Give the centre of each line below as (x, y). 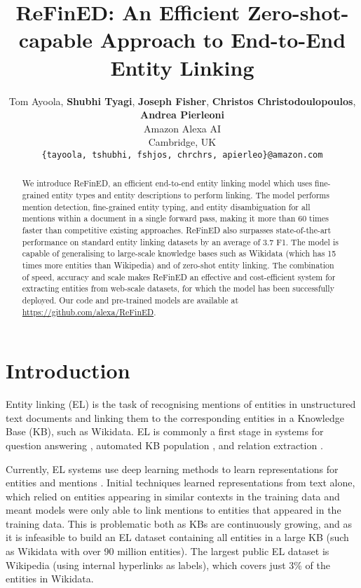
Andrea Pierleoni (182, 115)
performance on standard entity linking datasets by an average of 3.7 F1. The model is (180, 241)
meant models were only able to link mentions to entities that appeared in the (173, 510)
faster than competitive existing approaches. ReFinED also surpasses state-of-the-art (177, 230)
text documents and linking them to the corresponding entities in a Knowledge (175, 417)
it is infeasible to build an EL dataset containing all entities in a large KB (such (177, 537)
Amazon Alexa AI (182, 128)
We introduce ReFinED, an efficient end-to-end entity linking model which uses (167, 183)
